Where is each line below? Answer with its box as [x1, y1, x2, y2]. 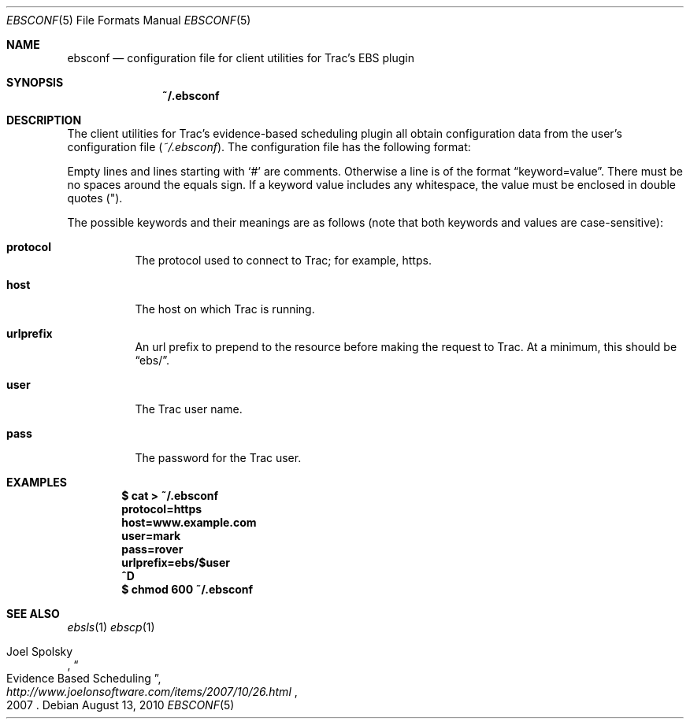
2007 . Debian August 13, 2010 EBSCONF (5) [6, 698, 235, 712]
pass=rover [121, 542, 184, 556]
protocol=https [121, 502, 202, 516]
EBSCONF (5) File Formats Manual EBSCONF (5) [6, 13, 251, 27]
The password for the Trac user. [135, 451, 302, 464]
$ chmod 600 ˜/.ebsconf [121, 583, 254, 596]
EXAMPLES [6, 475, 67, 489]
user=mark [121, 529, 181, 542]
